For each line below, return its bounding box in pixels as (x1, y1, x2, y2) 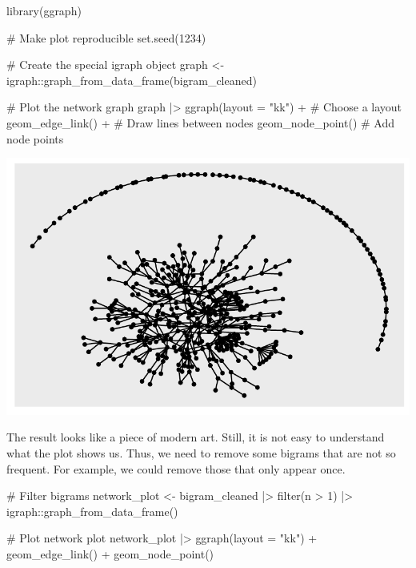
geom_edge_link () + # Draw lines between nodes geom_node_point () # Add (6, 114, 394, 131)
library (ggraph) (6, 2, 82, 18)
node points (6, 130, 64, 147)
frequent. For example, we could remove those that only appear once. (6, 460, 346, 477)
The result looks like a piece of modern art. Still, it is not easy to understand (6, 429, 385, 445)
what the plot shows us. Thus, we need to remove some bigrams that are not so (6, 445, 396, 461)
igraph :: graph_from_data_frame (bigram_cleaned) (6, 71, 257, 88)
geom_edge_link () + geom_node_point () (6, 546, 214, 562)
